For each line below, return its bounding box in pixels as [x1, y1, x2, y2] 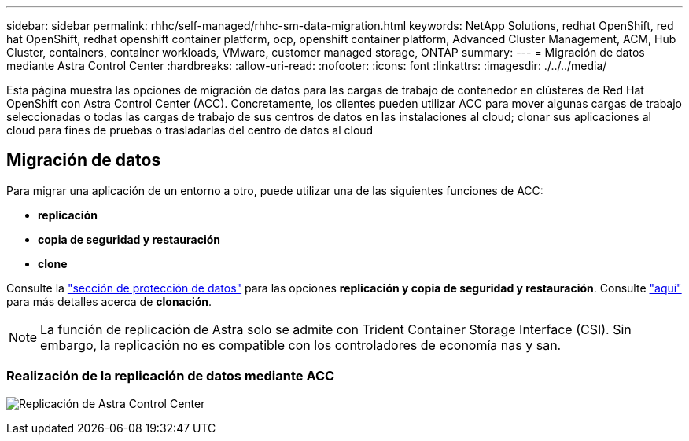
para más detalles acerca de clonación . [6, 294, 212, 308]
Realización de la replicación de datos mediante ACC [6, 368, 335, 384]
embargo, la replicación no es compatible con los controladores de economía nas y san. [40, 336, 562, 353]
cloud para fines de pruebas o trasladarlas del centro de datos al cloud [6, 123, 374, 137]
